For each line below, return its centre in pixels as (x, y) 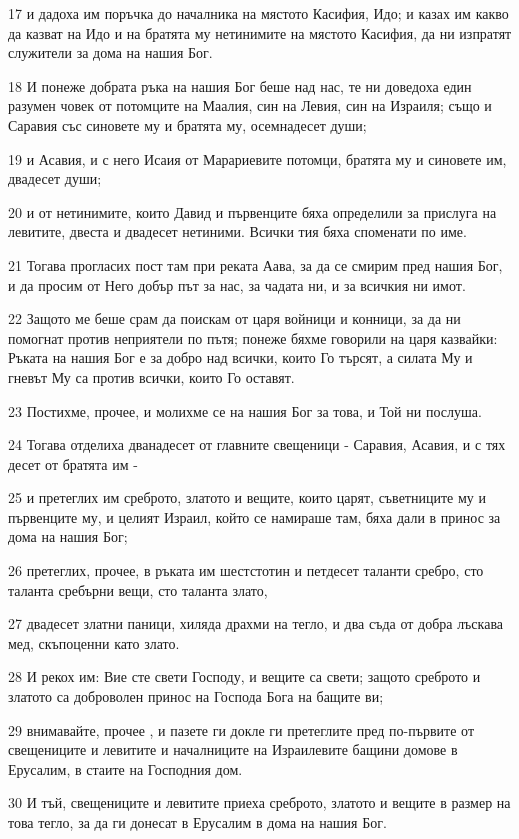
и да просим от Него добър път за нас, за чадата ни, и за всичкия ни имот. (237, 284)
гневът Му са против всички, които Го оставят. (151, 376)
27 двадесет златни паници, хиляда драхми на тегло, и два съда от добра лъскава (256, 623)
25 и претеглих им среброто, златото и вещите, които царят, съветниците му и (247, 497)
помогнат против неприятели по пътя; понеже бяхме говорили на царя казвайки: (253, 337)
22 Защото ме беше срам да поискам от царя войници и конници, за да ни (234, 318)
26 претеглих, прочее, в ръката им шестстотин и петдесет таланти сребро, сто (246, 570)
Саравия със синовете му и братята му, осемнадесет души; (187, 124)
